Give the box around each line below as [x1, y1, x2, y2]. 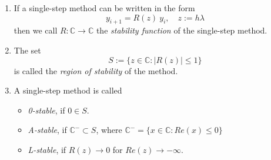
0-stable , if [28, 104, 65, 116]
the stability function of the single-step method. [96, 24, 267, 36]
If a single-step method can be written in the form [14, 2, 195, 14]
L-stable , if [28, 143, 66, 155]
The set [14, 44, 41, 56]
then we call [14, 24, 58, 36]
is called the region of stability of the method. [14, 64, 178, 76]
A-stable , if [28, 124, 67, 136]
